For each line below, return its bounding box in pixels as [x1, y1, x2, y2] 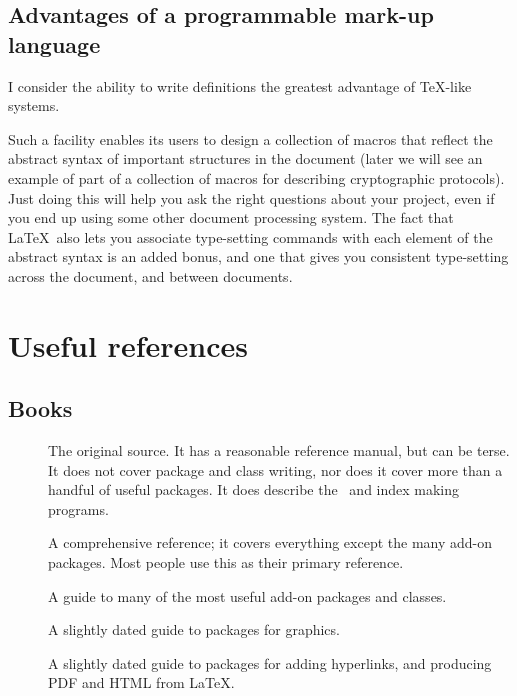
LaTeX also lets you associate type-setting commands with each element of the [8, 226, 493, 247]
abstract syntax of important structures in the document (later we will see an [8, 148, 483, 169]
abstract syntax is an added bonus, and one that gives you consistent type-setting [8, 246, 509, 267]
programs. [48, 498, 109, 519]
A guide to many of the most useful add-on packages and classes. [48, 585, 447, 606]
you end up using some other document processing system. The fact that [8, 207, 454, 228]
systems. [8, 95, 60, 116]
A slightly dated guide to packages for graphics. [48, 619, 340, 640]
